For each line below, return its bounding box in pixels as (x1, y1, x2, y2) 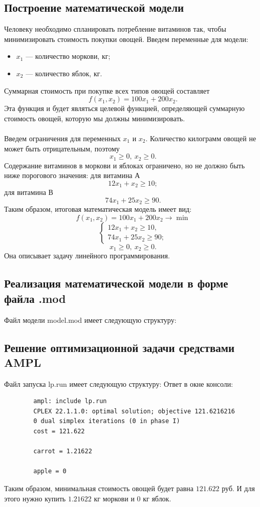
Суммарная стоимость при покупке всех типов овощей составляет (4, 85, 210, 96)
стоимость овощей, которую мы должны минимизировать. (4, 113, 185, 123)
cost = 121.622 (33, 428, 85, 435)
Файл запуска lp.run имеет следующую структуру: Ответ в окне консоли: (4, 378, 233, 389)
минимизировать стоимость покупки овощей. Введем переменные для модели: (4, 33, 248, 44)
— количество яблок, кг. (26, 68, 102, 78)
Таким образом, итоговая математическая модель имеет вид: (4, 204, 192, 214)
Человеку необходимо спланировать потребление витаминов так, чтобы (4, 24, 226, 34)
